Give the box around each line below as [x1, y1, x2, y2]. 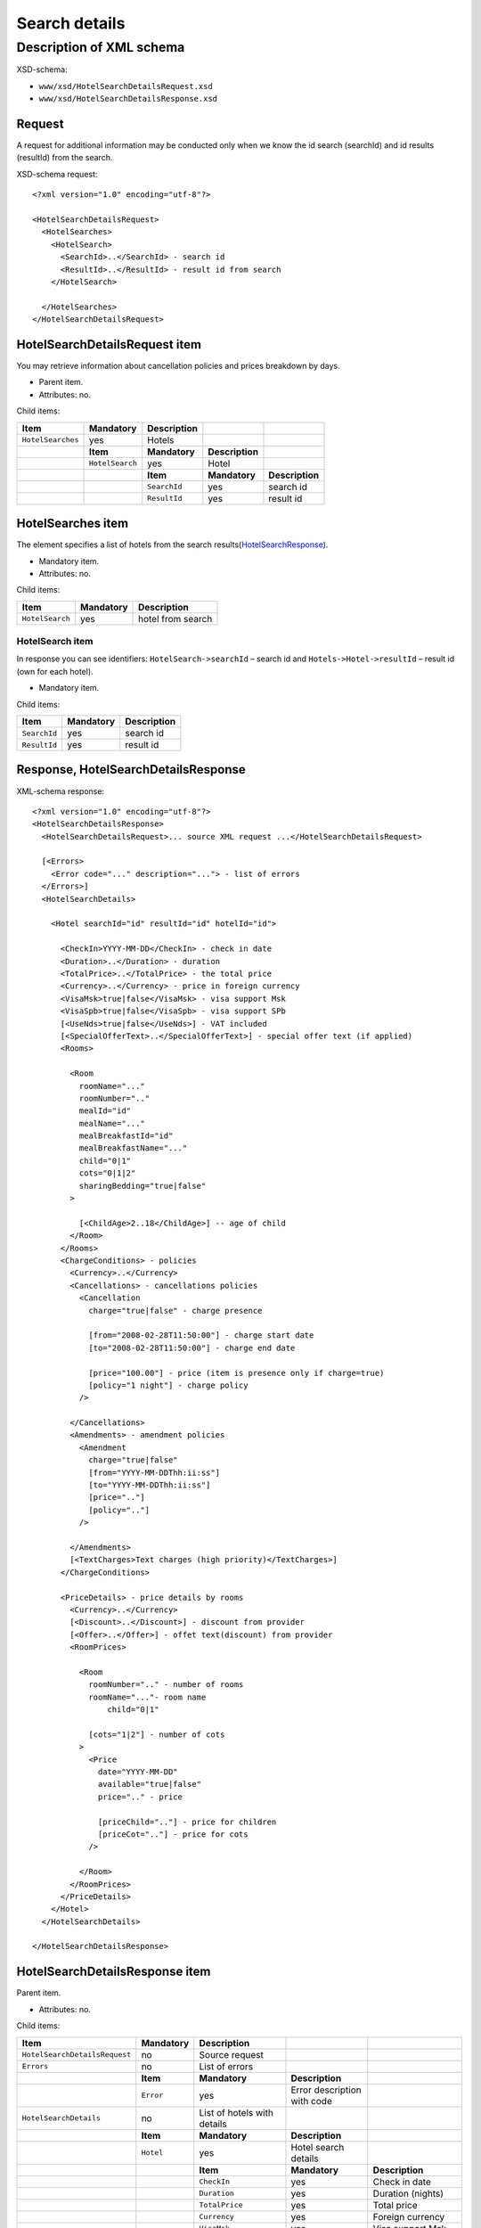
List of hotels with [199, 2106, 273, 2118]
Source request [199, 2048, 265, 2060]
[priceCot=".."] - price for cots [98, 1829, 249, 1839]
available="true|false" [98, 1779, 202, 1790]
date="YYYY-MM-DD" [98, 1767, 178, 1777]
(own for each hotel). [16, 666, 94, 676]
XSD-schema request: [16, 168, 98, 179]
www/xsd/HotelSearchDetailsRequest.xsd [38, 81, 213, 91]
